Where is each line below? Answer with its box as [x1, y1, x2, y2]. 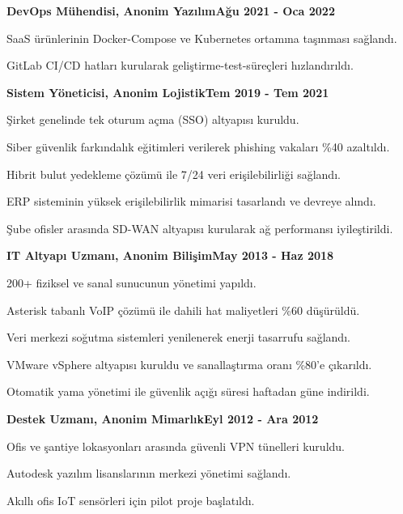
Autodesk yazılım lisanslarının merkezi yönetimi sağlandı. [6, 465, 291, 482]
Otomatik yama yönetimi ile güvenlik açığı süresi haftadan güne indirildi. [6, 383, 370, 400]
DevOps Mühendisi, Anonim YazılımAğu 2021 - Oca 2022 [6, 2, 335, 19]
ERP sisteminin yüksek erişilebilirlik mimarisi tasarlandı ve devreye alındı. [6, 193, 376, 210]
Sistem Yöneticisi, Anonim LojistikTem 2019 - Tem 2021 [6, 83, 329, 100]
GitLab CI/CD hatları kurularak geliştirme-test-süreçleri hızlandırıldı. [6, 57, 354, 74]
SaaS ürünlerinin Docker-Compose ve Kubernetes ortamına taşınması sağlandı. [6, 29, 397, 46]
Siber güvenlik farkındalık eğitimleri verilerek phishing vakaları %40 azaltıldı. [6, 138, 390, 155]
